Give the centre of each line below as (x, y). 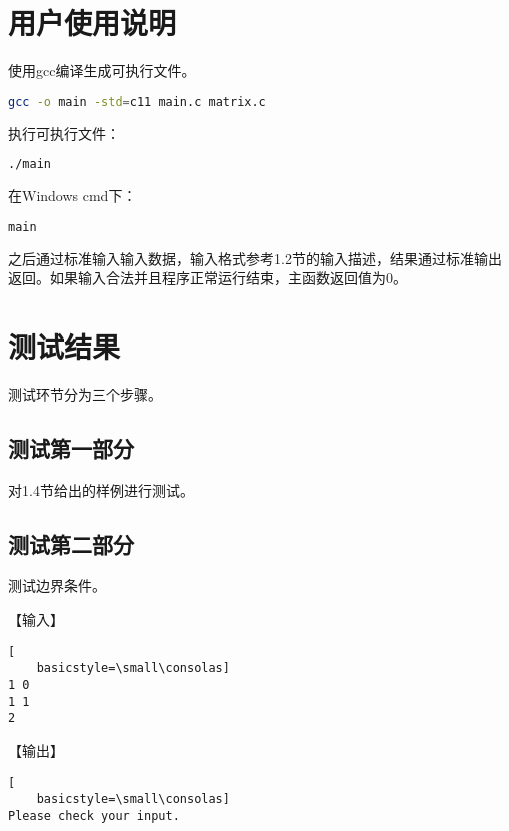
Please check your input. (94, 815)
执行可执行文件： (64, 132)
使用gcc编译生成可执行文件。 (102, 70)
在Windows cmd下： (72, 195)
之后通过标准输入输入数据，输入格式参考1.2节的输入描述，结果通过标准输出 (255, 257)
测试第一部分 (71, 447)
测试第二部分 (71, 543)
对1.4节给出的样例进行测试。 (101, 489)
